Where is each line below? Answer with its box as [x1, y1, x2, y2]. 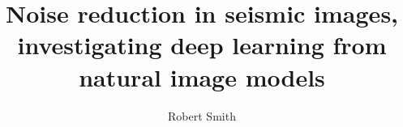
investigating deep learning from [17, 28, 387, 61]
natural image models [79, 60, 325, 93]
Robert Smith [168, 107, 236, 124]
